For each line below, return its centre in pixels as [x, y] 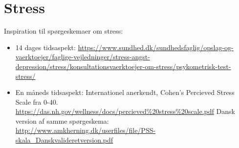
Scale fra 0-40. [37, 102]
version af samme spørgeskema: [62, 120]
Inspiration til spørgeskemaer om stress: [64, 31]
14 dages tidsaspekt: [45, 47]
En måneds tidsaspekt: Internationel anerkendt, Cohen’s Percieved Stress [125, 92]
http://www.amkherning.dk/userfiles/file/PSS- [86, 130]
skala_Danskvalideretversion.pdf [64, 140]
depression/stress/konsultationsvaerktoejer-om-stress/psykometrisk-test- [123, 66]
